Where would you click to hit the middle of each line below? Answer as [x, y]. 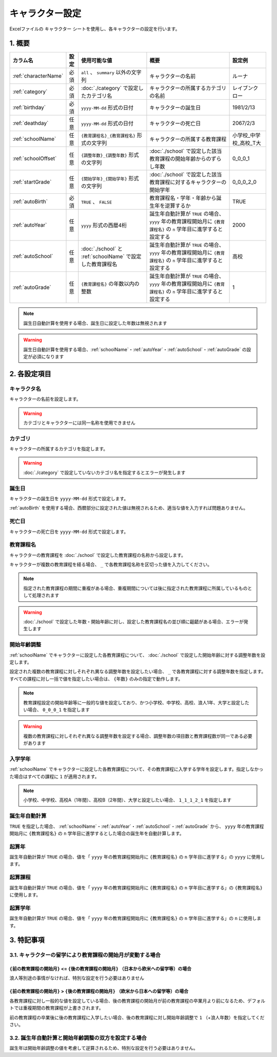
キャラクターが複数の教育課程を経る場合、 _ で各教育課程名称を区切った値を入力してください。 [111, 564]
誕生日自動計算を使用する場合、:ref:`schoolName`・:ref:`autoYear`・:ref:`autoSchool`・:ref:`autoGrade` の [135, 349]
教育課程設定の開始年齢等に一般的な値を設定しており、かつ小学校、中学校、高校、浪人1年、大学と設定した [136, 702]
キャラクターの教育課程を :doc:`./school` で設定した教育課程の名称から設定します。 [97, 555]
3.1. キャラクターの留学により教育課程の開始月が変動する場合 [85, 955]
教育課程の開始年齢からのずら [185, 159]
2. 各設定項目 [30, 373]
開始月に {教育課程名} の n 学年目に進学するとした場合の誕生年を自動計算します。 [97, 833]
